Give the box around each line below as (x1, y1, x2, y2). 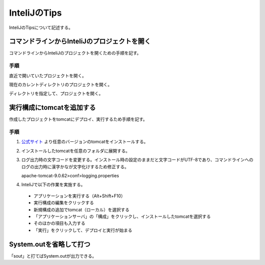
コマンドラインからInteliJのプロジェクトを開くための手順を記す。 (9, 50, 142, 56)
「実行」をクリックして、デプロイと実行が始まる (33, 227, 132, 233)
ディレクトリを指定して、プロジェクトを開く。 (9, 91, 103, 97)
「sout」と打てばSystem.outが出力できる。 (9, 253, 97, 259)
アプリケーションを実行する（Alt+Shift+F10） (33, 193, 126, 199)
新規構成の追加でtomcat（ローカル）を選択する (33, 207, 130, 212)
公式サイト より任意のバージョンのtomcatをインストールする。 (21, 139, 148, 145)
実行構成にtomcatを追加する (9, 104, 96, 112)
